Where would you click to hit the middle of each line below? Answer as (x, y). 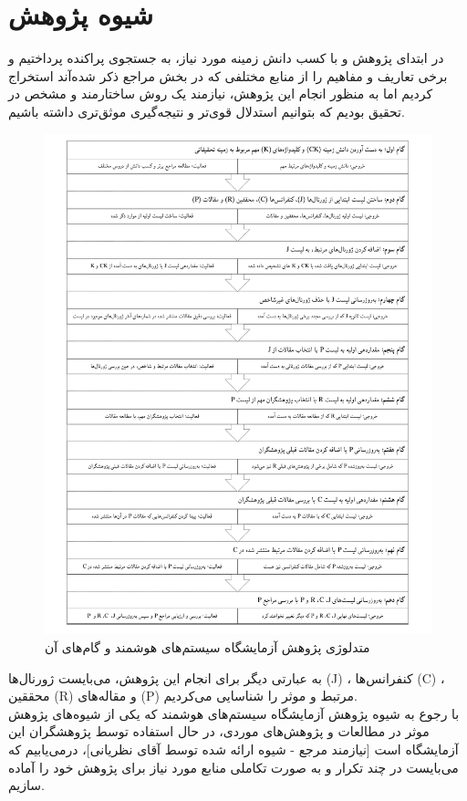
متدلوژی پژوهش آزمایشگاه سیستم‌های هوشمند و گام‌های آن (208, 646)
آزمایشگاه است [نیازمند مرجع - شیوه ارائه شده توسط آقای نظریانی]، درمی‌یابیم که (233, 749)
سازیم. (26, 785)
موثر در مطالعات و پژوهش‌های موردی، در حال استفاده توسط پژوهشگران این (219, 731)
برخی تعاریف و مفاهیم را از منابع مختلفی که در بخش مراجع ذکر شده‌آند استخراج (228, 75)
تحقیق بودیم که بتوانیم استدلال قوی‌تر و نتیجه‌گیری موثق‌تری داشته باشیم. (207, 111)
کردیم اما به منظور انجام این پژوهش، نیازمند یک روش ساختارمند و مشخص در (221, 94)
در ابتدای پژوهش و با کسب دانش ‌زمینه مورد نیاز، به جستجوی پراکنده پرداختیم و (226, 58)
